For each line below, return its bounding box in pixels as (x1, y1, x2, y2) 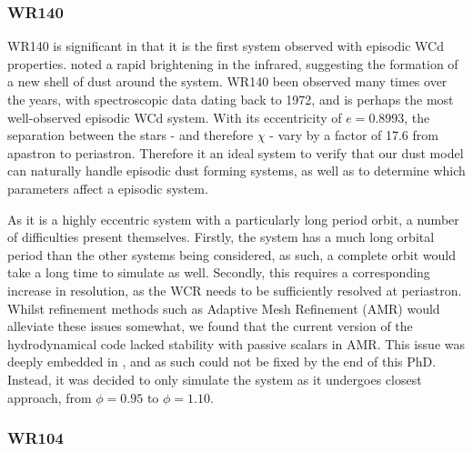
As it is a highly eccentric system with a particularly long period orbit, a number (7, 209, 459, 228)
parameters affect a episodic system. (7, 178, 208, 197)
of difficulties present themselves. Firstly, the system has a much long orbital (7, 227, 435, 246)
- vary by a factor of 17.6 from (269, 126, 438, 145)
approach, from (7, 387, 92, 407)
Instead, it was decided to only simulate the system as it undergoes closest (7, 369, 422, 388)
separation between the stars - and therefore (7, 126, 254, 145)
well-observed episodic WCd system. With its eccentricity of (7, 107, 342, 126)
